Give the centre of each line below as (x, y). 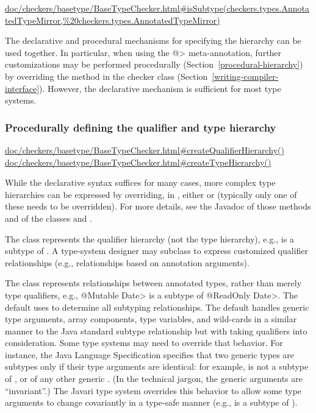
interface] (22, 88)
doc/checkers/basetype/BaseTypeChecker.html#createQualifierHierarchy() (145, 150)
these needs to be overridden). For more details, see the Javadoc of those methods (158, 206)
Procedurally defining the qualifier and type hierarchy (141, 127)
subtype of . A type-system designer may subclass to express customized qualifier (157, 251)
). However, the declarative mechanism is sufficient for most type (160, 88)
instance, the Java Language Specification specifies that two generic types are (150, 354)
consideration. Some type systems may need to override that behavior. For (144, 343)
